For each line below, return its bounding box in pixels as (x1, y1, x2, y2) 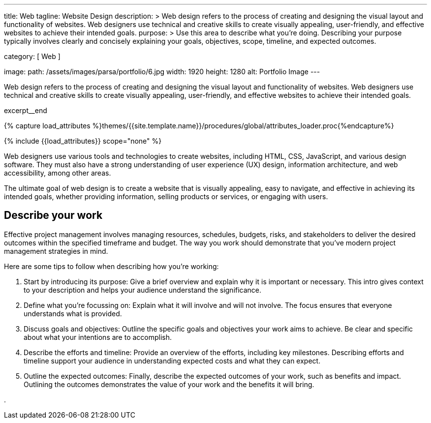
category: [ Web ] (4, 52, 61, 60)
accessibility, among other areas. (4, 169, 111, 177)
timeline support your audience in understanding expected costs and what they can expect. (24, 356, 321, 365)
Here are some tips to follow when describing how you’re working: (4, 262, 219, 271)
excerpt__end (4, 106, 47, 115)
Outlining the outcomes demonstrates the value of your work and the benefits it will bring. (24, 380, 314, 389)
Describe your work (4, 209, 103, 222)
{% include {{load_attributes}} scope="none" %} (4, 137, 162, 145)
